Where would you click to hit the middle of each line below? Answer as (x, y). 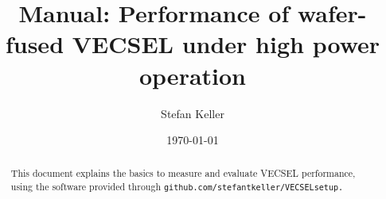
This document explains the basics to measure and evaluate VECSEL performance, (183, 173)
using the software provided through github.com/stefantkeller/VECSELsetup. (177, 187)
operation (192, 75)
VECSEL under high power (226, 44)
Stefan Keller (193, 113)
